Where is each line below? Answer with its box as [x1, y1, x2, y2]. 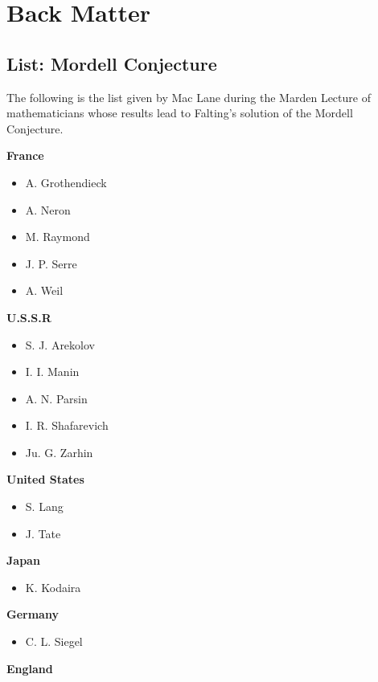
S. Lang [25, 498, 64, 515]
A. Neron [25, 201, 71, 218]
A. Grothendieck [25, 174, 107, 190]
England [6, 660, 53, 676]
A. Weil [25, 282, 64, 299]
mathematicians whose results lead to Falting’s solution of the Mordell [6, 104, 353, 121]
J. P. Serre [25, 255, 77, 272]
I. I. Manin [25, 363, 80, 380]
